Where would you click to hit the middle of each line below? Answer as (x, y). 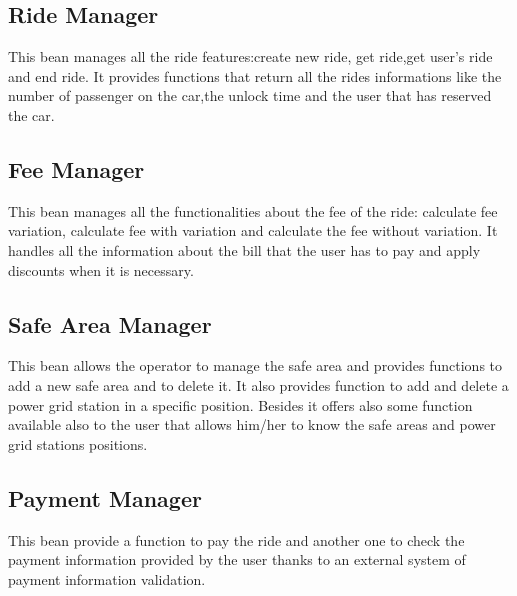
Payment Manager (105, 497)
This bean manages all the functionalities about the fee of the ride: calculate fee (253, 210)
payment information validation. (107, 578)
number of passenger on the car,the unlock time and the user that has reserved (250, 95)
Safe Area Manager (110, 323)
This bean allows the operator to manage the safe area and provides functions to (255, 365)
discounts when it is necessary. (101, 269)
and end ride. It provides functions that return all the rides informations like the (255, 75)
